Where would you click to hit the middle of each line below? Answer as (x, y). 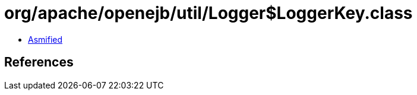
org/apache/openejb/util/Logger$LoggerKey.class (208, 13)
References (39, 62)
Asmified (45, 39)
